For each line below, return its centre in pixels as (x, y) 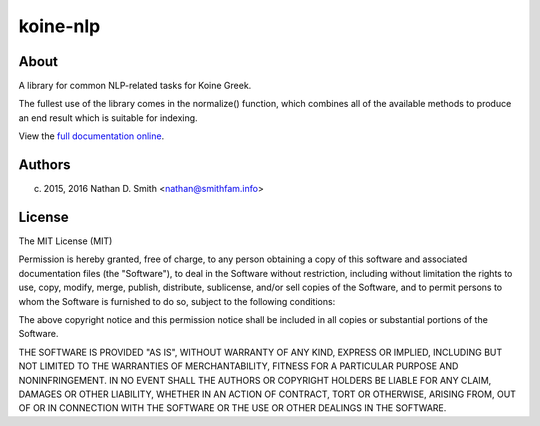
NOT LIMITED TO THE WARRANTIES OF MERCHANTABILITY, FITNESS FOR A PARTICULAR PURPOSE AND (238, 366)
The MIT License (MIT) (65, 241)
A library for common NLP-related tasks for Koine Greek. (135, 86)
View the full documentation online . (91, 136)
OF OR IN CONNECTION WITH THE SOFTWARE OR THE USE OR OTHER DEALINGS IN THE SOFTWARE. (232, 408)
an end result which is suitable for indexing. (108, 117)
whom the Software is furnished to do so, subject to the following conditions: (177, 301)
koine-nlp (59, 26)
